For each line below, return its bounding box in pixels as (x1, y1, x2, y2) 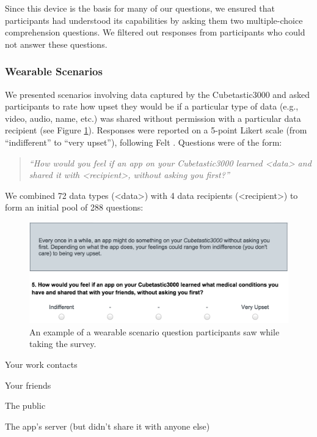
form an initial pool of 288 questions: (5, 201, 144, 214)
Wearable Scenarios (5, 64, 103, 79)
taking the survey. (29, 337, 97, 350)
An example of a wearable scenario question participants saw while (29, 325, 280, 338)
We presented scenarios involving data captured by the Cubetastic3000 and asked (5, 88, 310, 100)
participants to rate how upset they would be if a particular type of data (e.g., (5, 100, 299, 113)
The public (5, 399, 46, 412)
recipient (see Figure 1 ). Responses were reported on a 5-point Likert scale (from (5, 124, 307, 136)
